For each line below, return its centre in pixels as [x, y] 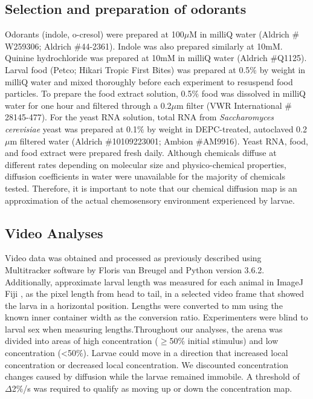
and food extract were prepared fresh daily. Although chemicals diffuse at [141, 153]
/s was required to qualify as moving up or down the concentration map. [158, 388]
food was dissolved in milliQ [253, 93]
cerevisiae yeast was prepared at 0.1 [71, 128]
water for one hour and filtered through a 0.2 [88, 105]
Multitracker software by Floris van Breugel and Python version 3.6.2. [135, 269]
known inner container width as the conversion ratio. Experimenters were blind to [156, 317]
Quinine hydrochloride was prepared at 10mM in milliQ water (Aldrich [136, 58]
